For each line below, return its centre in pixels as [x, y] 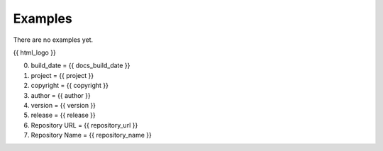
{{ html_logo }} [34, 52]
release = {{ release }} [63, 115]
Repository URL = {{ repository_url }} [84, 125]
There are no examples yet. [53, 40]
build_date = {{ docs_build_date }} [81, 66]
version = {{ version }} [63, 105]
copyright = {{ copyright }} [70, 86]
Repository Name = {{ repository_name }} [91, 135]
